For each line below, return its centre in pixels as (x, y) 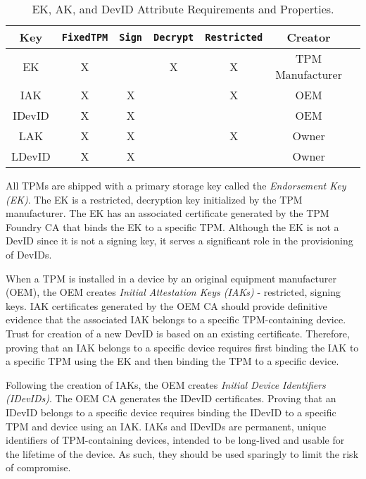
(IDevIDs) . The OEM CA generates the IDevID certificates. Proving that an (171, 398)
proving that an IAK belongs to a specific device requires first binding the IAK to (182, 347)
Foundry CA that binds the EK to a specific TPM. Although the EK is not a (172, 226)
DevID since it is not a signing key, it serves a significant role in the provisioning (179, 241)
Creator (309, 37)
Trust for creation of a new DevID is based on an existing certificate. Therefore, (178, 333)
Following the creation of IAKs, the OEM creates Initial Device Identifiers (166, 384)
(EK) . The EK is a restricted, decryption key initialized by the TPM (154, 199)
